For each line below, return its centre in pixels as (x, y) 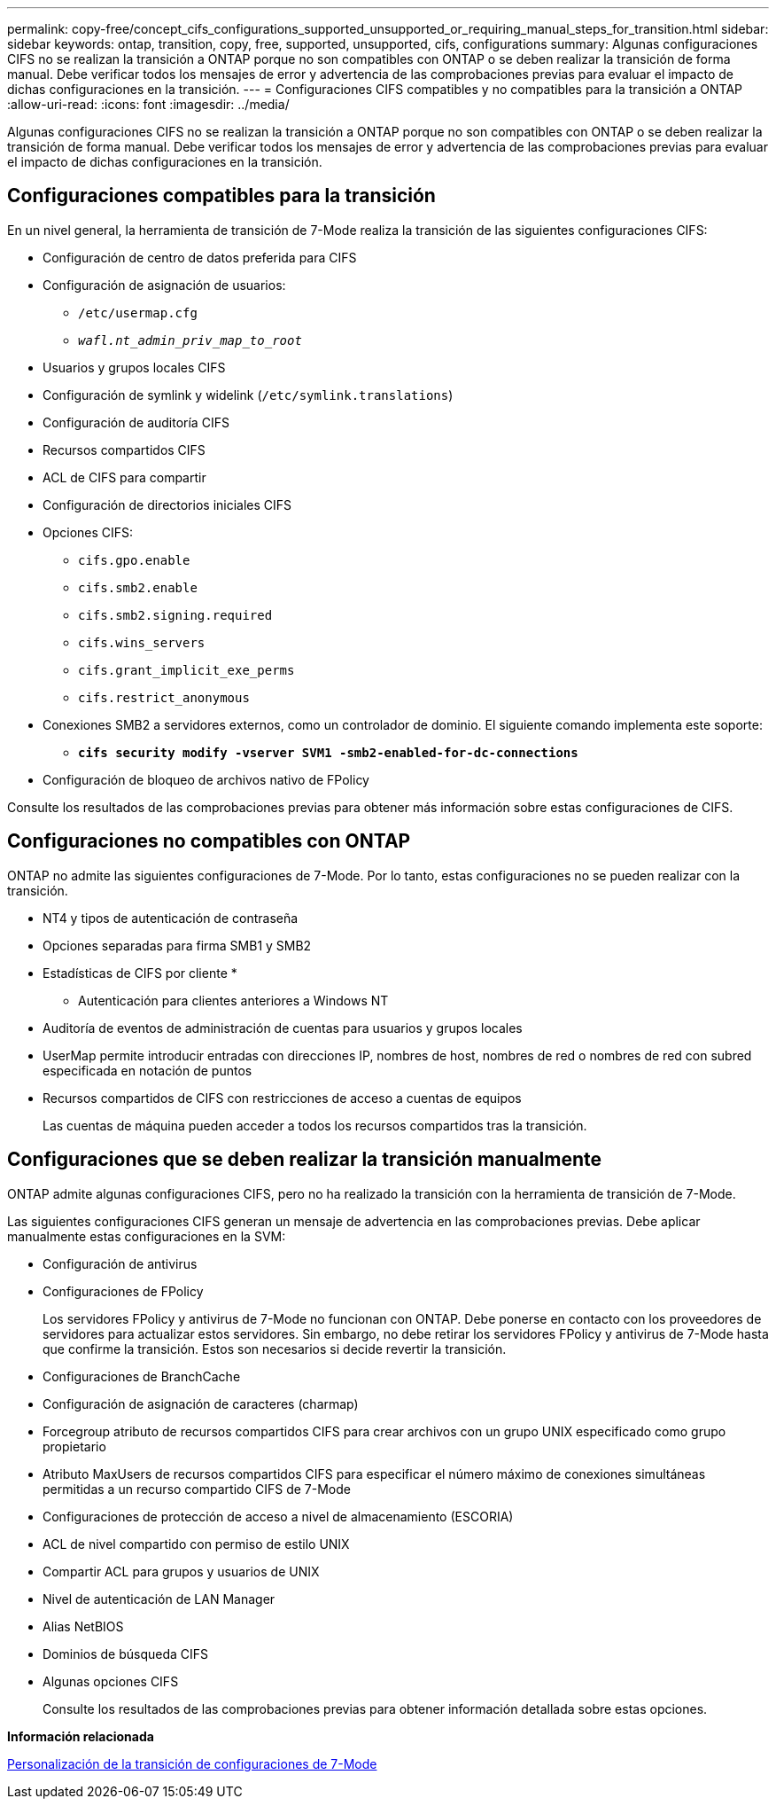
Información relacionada (81, 1736)
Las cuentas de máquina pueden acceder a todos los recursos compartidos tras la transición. (315, 1125)
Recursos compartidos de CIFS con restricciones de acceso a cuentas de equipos (282, 1098)
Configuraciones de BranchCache (142, 1376)
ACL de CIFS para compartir (124, 477)
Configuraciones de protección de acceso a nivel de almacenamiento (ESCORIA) (278, 1516)
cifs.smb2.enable (138, 587)
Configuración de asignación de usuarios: (164, 285)
